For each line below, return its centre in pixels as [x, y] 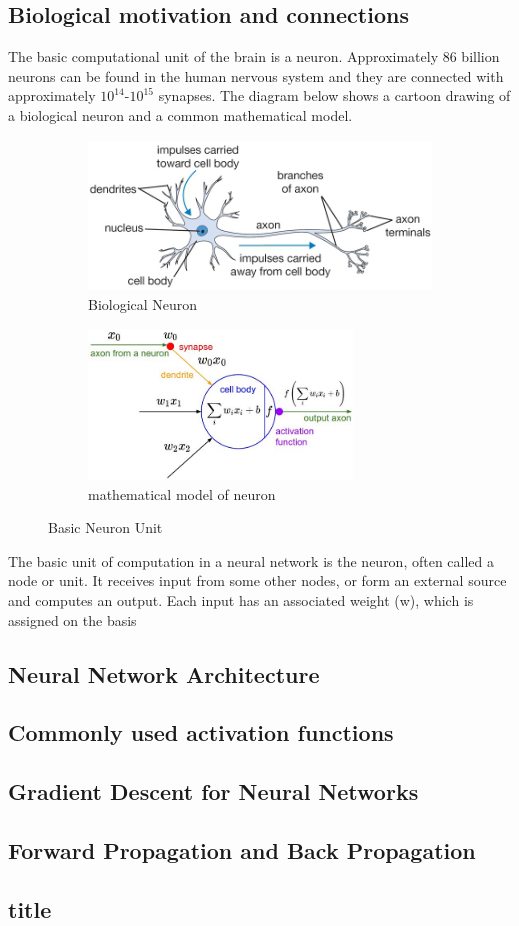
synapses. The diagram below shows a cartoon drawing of [334, 95]
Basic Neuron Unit [105, 527]
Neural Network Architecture [164, 673]
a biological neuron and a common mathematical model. [180, 114]
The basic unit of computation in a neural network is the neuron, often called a [251, 560]
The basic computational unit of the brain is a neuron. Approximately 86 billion [254, 56]
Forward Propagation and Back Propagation [242, 850]
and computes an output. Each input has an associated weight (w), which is [241, 600]
